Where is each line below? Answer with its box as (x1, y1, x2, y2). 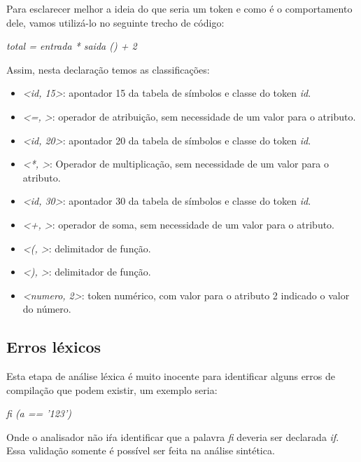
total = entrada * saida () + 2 (6, 39, 137, 53)
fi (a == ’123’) (6, 406, 72, 421)
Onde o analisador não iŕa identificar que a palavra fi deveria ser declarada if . (6, 429, 339, 444)
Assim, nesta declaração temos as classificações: (6, 62, 210, 76)
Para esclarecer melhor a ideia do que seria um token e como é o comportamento (6, 1, 353, 15)
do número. (22, 301, 71, 316)
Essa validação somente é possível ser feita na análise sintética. (6, 443, 275, 458)
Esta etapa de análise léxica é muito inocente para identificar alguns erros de (6, 369, 336, 383)
